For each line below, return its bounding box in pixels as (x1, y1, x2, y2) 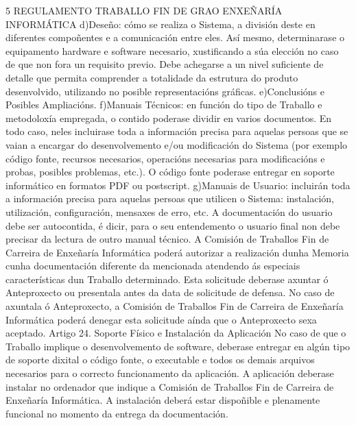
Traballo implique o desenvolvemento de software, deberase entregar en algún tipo (5, 339, 351, 353)
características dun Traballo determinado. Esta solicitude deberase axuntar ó (5, 271, 329, 286)
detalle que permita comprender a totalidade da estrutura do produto (5, 70, 298, 84)
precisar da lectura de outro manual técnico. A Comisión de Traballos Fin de (5, 232, 329, 246)
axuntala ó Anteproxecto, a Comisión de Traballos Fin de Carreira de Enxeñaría (5, 299, 344, 313)
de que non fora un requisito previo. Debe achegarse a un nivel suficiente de (5, 57, 324, 71)
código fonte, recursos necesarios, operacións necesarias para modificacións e (5, 151, 325, 165)
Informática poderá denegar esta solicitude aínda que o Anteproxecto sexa (5, 312, 317, 326)
